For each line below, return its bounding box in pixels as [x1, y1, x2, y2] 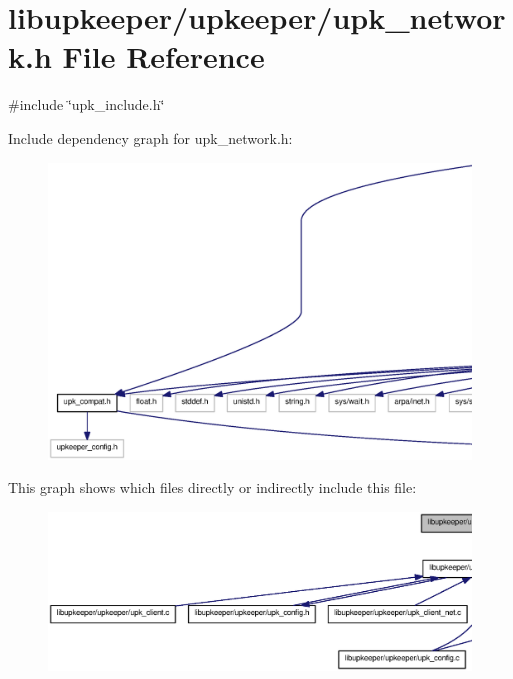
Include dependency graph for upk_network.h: [8, 127, 293, 148]
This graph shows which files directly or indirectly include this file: [8, 477, 417, 498]
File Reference [62, 36, 265, 77]
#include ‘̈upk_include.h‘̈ [8, 94, 165, 115]
